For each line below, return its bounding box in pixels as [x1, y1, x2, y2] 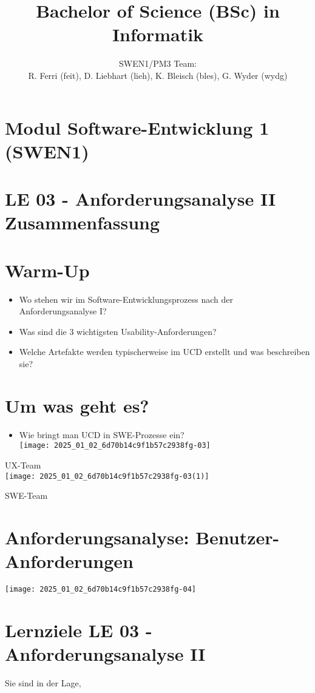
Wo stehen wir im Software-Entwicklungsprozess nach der [19, 292, 233, 305]
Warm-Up [5, 257, 90, 282]
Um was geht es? [5, 393, 149, 417]
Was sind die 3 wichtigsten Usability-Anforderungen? [19, 325, 217, 337]
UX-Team [5, 458, 41, 471]
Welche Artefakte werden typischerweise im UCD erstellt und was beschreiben [19, 345, 310, 358]
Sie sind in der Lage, [5, 677, 81, 689]
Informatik [112, 22, 204, 47]
